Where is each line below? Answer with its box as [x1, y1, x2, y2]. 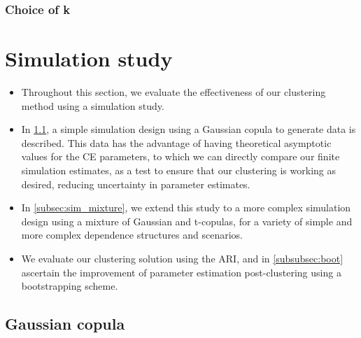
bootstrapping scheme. [21, 279, 118, 293]
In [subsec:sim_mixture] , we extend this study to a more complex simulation [21, 200, 351, 215]
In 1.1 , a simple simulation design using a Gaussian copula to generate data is [21, 122, 356, 136]
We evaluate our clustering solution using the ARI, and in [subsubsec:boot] [21, 251, 344, 265]
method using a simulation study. [21, 98, 164, 113]
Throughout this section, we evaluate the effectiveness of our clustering [21, 84, 326, 99]
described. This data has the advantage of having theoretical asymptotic [21, 135, 332, 150]
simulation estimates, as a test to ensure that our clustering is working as [21, 162, 336, 177]
